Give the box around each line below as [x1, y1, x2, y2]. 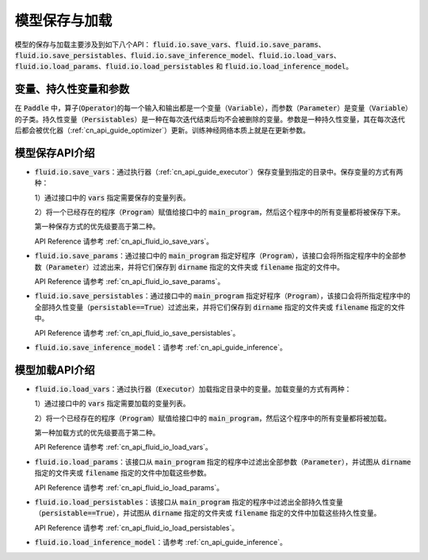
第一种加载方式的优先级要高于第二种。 [34, 428, 160, 438]
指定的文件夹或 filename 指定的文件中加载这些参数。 [34, 468, 212, 478]
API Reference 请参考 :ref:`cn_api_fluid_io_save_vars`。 [34, 236, 214, 246]
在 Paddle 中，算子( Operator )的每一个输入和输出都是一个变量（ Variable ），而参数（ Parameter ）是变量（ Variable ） [14, 103, 409, 113]
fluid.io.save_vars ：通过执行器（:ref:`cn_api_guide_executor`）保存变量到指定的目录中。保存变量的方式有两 [34, 167, 403, 176]
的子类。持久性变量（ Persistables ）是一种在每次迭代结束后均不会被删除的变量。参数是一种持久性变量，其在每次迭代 [14, 114, 406, 124]
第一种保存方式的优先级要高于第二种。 [34, 222, 160, 232]
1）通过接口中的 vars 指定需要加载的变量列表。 [34, 399, 190, 408]
